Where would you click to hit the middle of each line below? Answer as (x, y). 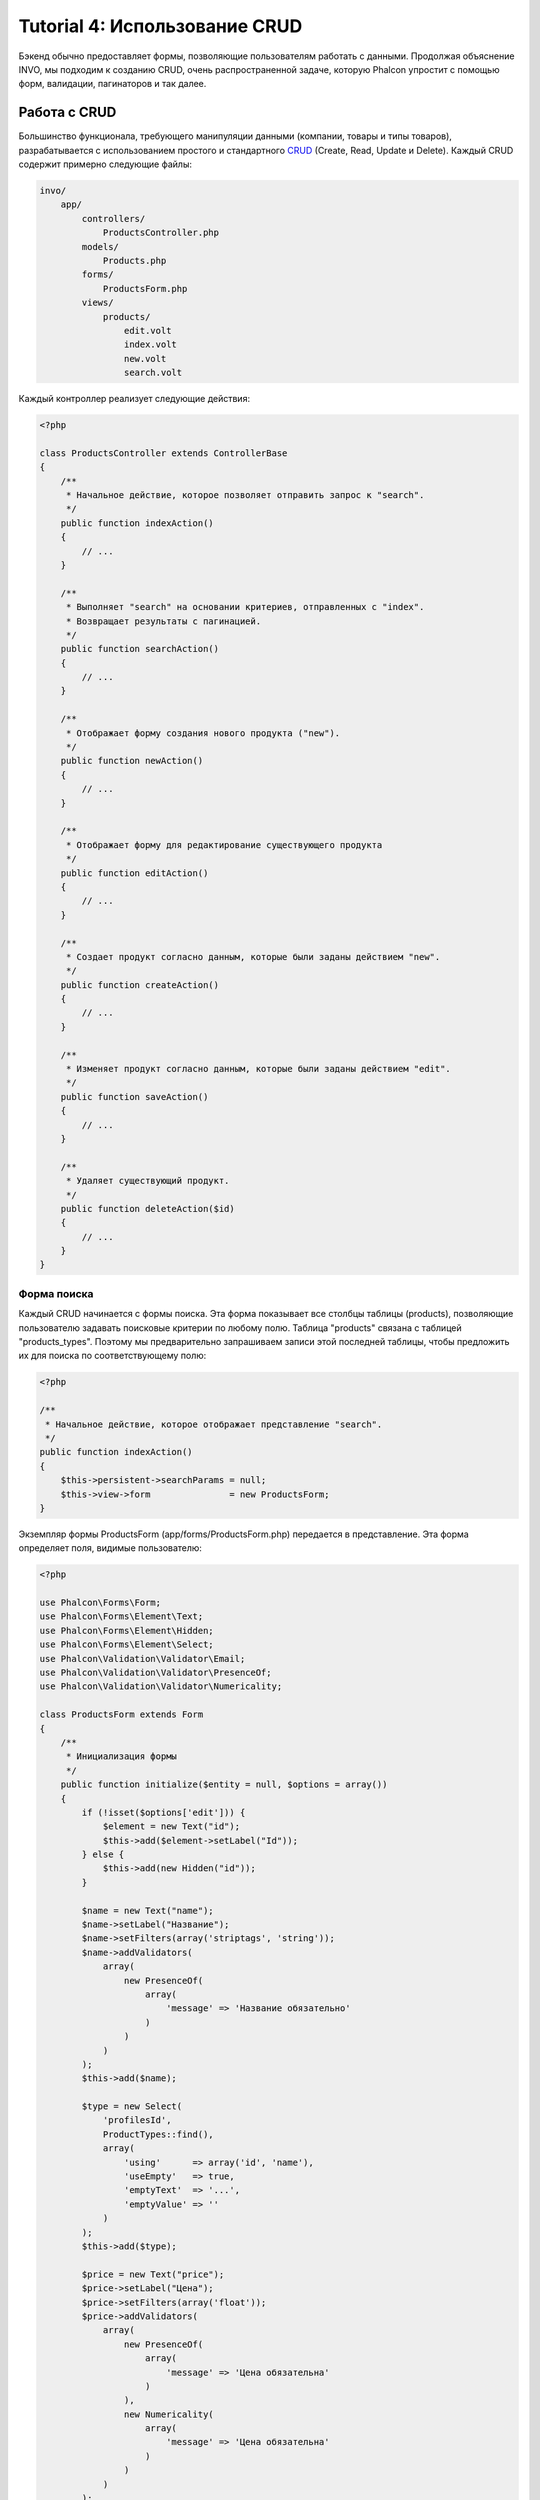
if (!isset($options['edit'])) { (163, 1812)
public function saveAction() (134, 1096)
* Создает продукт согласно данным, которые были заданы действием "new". (253, 956)
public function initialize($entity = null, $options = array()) (224, 1784)
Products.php (134, 260)
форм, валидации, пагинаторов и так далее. (112, 84)
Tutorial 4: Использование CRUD (160, 26)
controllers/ (113, 218)
